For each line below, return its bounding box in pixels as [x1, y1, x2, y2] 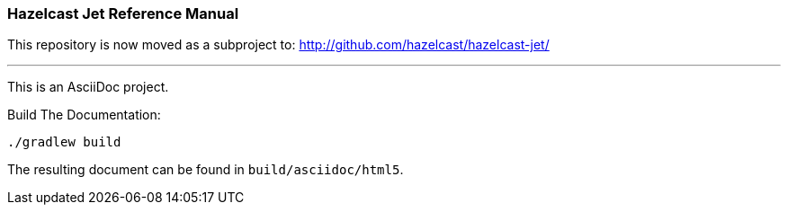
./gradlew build [7, 135, 121, 150]
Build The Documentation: [7, 107, 161, 123]
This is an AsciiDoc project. [7, 79, 169, 95]
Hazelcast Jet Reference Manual [7, 4, 239, 22]
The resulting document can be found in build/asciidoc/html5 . [7, 162, 404, 178]
